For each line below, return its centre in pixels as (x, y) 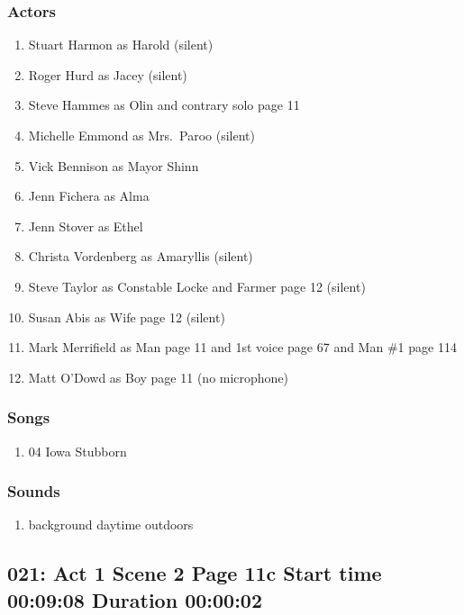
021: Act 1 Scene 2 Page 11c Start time (195, 573)
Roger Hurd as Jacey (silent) (108, 74)
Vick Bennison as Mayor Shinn (114, 165)
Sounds (34, 491)
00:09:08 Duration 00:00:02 (135, 599)
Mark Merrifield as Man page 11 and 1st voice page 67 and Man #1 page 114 (242, 347)
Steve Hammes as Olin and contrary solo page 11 (164, 105)
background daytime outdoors (111, 525)
